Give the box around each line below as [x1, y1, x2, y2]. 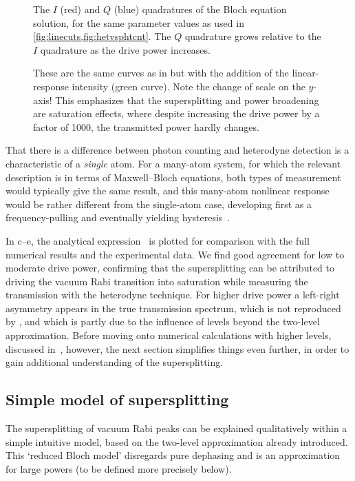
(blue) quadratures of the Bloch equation [114, 2, 287, 16]
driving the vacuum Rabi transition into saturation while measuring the [6, 274, 308, 288]
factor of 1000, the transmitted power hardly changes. [33, 119, 259, 134]
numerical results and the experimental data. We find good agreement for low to [6, 247, 345, 261]
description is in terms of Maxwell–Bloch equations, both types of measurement [6, 170, 341, 184]
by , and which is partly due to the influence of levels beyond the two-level [6, 314, 320, 329]
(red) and [60, 2, 100, 16]
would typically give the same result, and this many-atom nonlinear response [6, 183, 330, 198]
